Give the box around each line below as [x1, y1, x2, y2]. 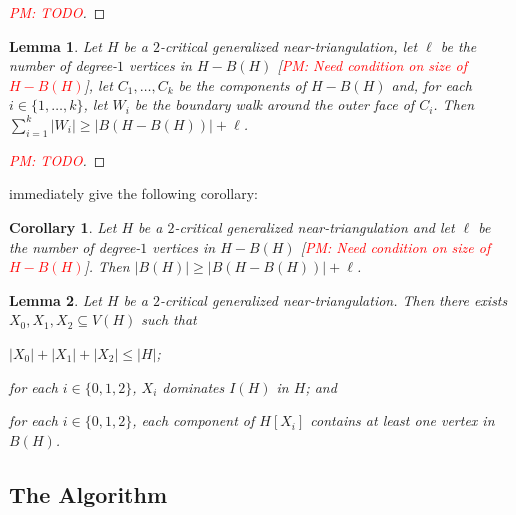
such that [141, 309, 197, 330]
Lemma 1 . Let [9, 35, 102, 56]
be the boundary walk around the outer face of [134, 94, 415, 115]
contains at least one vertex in [310, 410, 495, 431]
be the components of [178, 74, 306, 95]
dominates [162, 376, 225, 397]
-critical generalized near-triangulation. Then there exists [159, 289, 508, 310]
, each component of [132, 410, 255, 431]
